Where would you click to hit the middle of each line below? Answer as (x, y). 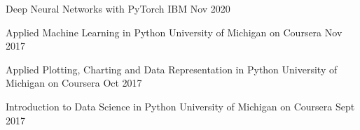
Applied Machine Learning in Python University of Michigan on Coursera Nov (174, 32)
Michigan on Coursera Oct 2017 (74, 83)
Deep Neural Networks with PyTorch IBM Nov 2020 (118, 8)
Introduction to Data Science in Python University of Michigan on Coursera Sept (180, 106)
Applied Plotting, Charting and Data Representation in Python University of (172, 69)
